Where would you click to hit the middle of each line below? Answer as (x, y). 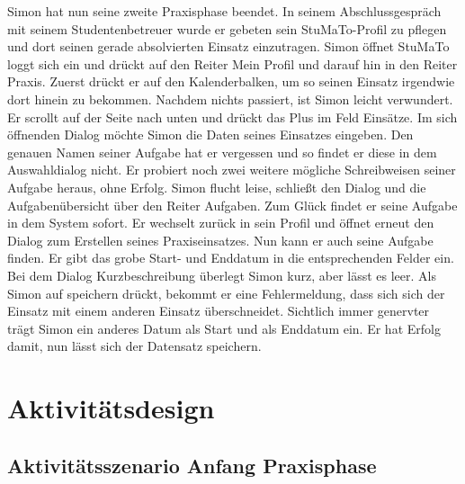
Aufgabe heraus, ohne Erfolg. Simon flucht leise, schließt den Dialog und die (217, 187)
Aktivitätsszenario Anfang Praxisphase (192, 465)
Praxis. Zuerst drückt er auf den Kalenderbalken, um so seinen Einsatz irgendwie (231, 81)
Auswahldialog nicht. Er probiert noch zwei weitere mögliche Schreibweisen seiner (232, 170)
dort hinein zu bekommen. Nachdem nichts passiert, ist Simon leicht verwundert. (230, 99)
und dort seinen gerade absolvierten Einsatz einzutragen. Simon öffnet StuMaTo (228, 46)
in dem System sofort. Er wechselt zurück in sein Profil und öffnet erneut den (221, 223)
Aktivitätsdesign (111, 408)
